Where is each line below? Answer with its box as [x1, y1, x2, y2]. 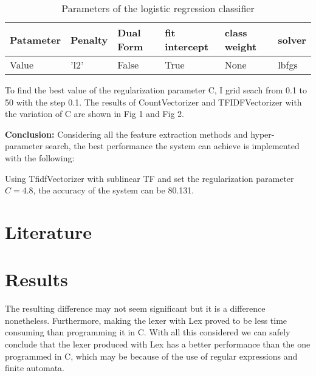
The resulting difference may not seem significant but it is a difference [5, 302, 266, 315]
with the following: [5, 151, 75, 164]
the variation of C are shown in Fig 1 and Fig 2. [5, 107, 184, 120]
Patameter [10, 32, 61, 47]
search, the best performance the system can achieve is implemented [45, 139, 300, 152]
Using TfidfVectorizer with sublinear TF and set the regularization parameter [5, 172, 294, 184]
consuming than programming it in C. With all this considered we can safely [5, 326, 290, 338]
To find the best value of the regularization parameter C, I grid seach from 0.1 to [5, 84, 307, 96]
